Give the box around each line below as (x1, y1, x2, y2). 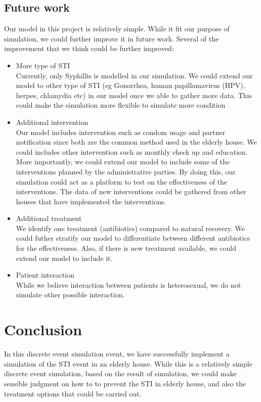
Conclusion (4, 319, 82, 340)
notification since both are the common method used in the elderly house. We (16, 137, 257, 147)
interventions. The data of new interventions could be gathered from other (16, 186, 246, 197)
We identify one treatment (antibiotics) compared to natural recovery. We (16, 222, 245, 233)
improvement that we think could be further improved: (4, 43, 174, 54)
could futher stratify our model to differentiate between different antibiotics (16, 233, 250, 243)
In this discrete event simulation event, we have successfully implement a (4, 348, 230, 359)
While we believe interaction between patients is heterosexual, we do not (16, 279, 241, 290)
